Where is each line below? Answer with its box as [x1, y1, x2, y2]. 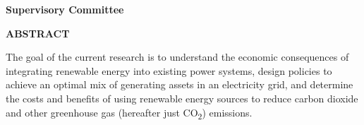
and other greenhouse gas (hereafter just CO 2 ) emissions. [6, 105, 253, 121]
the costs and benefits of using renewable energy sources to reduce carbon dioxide [6, 90, 358, 105]
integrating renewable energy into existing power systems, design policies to [6, 63, 332, 78]
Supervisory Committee [6, 2, 124, 16]
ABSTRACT [6, 25, 70, 40]
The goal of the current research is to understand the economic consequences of [6, 49, 349, 64]
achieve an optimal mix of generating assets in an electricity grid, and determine [6, 77, 353, 92]
